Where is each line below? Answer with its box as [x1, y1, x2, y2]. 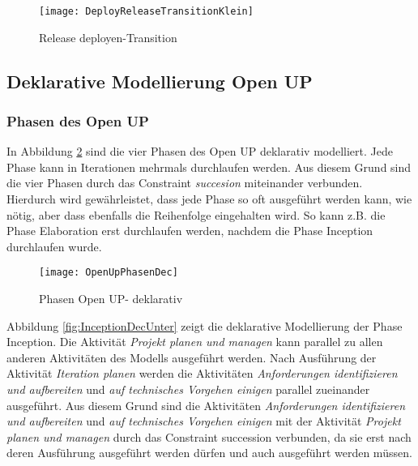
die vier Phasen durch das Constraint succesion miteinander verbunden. [6, 174, 363, 191]
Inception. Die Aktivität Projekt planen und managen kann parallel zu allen [6, 333, 383, 350]
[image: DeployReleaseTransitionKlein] [39, 6, 254, 17]
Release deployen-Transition [39, 28, 177, 45]
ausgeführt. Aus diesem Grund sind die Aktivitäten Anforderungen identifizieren [6, 396, 406, 413]
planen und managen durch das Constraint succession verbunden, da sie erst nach [6, 428, 412, 445]
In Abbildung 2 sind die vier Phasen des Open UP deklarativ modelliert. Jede [6, 143, 393, 160]
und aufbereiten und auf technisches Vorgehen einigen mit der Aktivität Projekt [6, 413, 401, 430]
